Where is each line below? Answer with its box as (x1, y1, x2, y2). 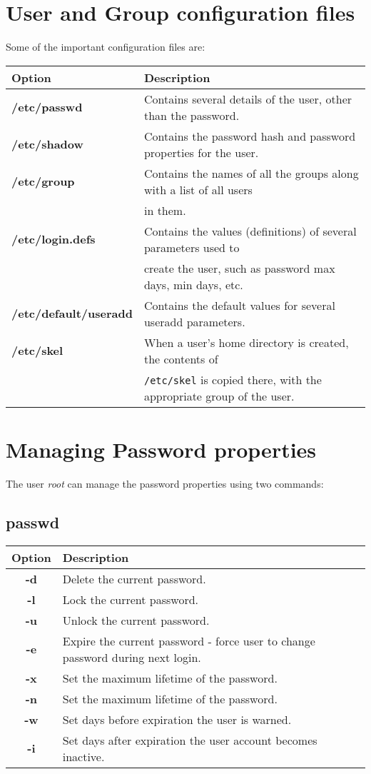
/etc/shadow (11, 136, 83, 153)
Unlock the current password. (62, 611, 210, 628)
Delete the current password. (62, 570, 206, 587)
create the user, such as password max (143, 259, 335, 276)
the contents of (143, 350, 218, 367)
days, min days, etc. (143, 276, 243, 293)
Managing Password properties (6, 434, 317, 463)
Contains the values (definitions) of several (143, 222, 357, 239)
